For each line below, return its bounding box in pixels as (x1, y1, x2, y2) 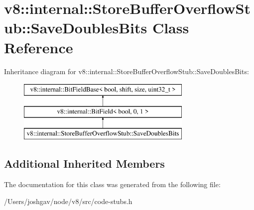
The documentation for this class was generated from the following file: (4, 179, 221, 190)
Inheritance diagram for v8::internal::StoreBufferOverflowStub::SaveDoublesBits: (4, 66, 249, 76)
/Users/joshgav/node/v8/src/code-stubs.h (4, 196, 132, 206)
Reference (4, 37, 73, 57)
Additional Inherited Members (4, 156, 165, 171)
